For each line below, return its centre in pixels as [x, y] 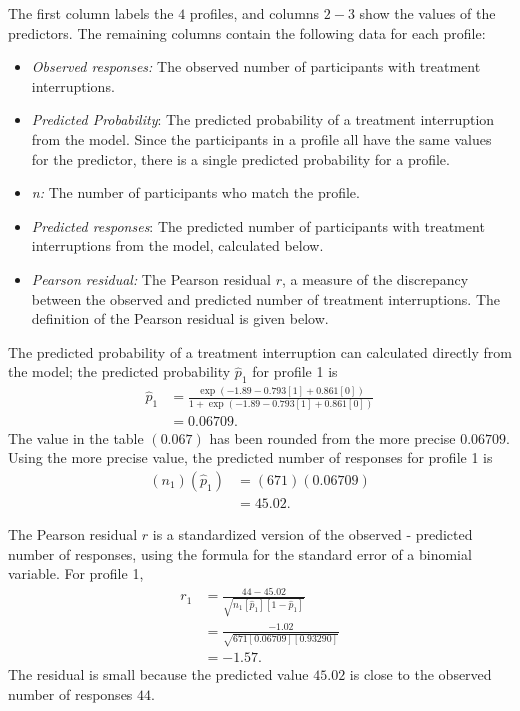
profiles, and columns [254, 13]
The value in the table [76, 437]
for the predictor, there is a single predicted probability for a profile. [240, 158]
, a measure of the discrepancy [375, 278]
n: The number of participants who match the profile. [195, 192]
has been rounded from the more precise [332, 437]
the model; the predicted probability [119, 371]
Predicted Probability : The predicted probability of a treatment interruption [263, 119]
